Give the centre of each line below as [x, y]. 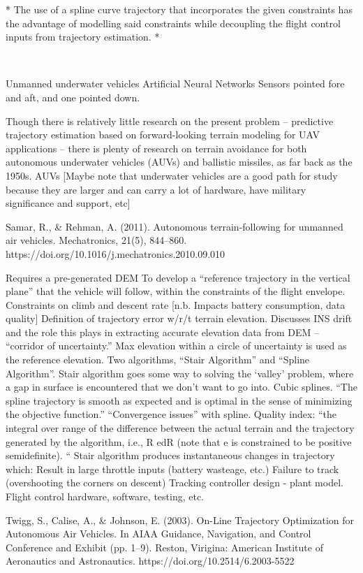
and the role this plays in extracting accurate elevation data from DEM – [163, 332]
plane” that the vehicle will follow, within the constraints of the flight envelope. [176, 291]
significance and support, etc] [68, 203]
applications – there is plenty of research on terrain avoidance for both [156, 148]
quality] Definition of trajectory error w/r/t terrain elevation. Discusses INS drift [179, 318]
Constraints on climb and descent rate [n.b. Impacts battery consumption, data [176, 304]
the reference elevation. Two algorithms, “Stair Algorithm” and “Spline [158, 360]
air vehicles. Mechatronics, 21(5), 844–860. [96, 240]
